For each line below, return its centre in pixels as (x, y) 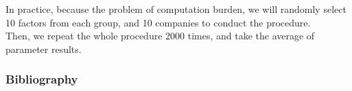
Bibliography (42, 79)
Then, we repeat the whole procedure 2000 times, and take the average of (160, 36)
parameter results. (44, 49)
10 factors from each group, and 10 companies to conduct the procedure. (158, 22)
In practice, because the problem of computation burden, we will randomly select (176, 9)
